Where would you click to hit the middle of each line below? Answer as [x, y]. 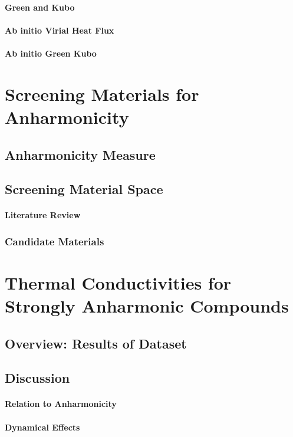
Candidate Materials [55, 241]
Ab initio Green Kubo [51, 53]
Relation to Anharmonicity [61, 404]
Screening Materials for [102, 93]
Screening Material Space [84, 189]
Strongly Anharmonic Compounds [147, 306]
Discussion [37, 378]
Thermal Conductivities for [118, 282]
